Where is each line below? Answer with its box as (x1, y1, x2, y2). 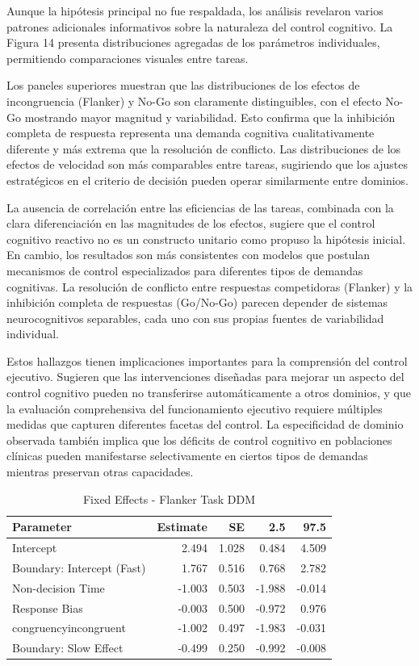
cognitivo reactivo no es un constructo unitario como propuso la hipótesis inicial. (6, 230, 406, 247)
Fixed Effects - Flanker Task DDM (82, 490, 256, 507)
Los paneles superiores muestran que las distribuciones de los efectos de (6, 77, 360, 94)
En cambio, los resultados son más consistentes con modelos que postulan (6, 246, 371, 263)
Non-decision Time (12, 579, 105, 596)
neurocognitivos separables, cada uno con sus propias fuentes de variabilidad (6, 309, 384, 326)
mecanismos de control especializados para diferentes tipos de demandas (6, 262, 363, 279)
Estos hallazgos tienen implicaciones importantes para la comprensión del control (6, 352, 408, 369)
